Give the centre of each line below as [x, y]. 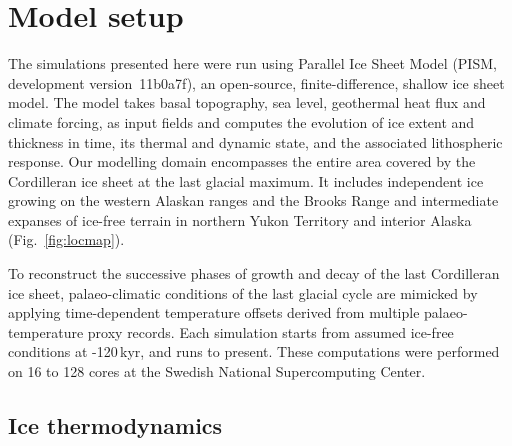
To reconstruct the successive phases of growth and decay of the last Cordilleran [254, 273]
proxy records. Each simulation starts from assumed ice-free [270, 331]
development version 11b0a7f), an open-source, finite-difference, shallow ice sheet [256, 82]
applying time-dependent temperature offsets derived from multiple [214, 312]
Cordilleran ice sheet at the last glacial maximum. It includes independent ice [246, 180]
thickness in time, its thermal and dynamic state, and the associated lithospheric [255, 141]
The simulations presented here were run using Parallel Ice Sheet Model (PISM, [252, 63]
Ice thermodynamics [115, 425]
